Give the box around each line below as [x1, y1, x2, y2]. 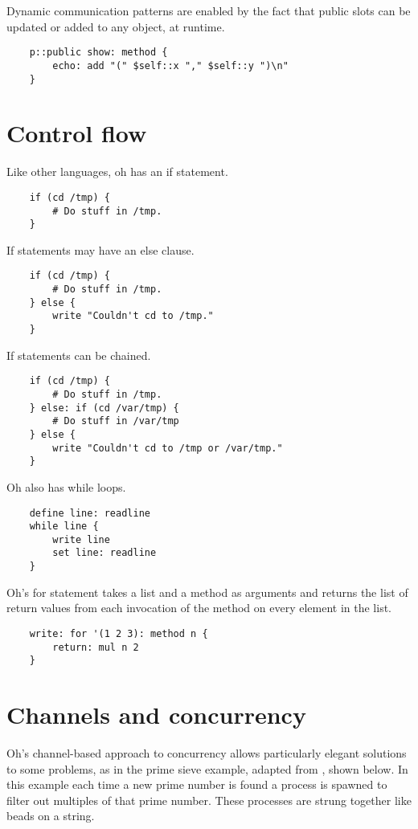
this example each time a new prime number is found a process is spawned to [6, 776, 387, 793]
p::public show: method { [29, 47, 168, 59]
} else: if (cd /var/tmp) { [29, 402, 179, 414]
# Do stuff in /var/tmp [52, 415, 179, 427]
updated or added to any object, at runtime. [6, 18, 225, 35]
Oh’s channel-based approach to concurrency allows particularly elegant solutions [6, 745, 407, 762]
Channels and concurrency [6, 698, 306, 731]
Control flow [6, 116, 147, 149]
